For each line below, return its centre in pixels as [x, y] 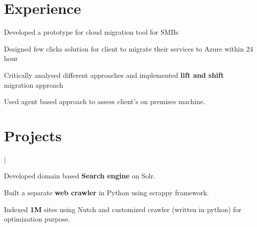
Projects [33, 135]
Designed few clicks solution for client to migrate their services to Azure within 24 [129, 48]
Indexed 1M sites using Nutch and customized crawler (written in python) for [123, 209]
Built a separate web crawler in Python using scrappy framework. [106, 192]
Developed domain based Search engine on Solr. [80, 176]
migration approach [34, 85]
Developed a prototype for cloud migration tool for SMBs [91, 32]
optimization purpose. [37, 219]
